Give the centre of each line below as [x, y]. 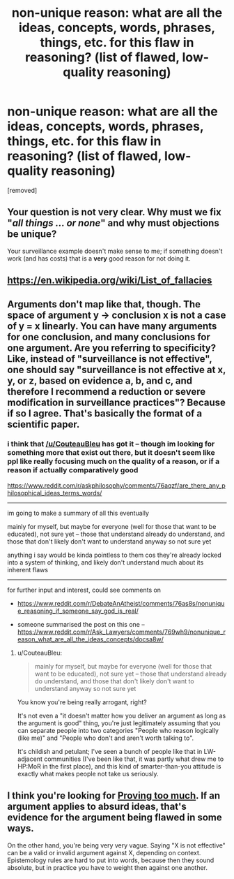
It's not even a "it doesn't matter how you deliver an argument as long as [122, 715]
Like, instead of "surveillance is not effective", [110, 359]
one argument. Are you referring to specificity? [112, 348]
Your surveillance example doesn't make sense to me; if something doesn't [115, 251]
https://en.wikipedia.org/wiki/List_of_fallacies [110, 281]
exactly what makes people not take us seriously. [88, 773]
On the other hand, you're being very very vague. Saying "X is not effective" [117, 845]
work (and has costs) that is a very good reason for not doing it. [99, 258]
